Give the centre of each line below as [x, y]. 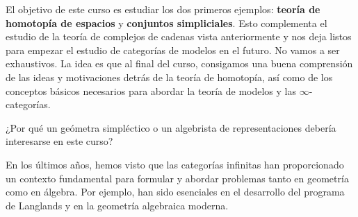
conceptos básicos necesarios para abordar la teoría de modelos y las [151, 90]
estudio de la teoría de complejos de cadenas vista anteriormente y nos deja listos [179, 36]
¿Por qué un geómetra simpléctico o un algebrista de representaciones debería [171, 127]
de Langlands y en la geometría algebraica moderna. [117, 205]
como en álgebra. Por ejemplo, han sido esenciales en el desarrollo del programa [175, 192]
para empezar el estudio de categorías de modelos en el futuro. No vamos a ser [173, 50]
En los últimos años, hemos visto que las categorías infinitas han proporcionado [175, 164]
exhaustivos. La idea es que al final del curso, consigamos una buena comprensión [179, 63]
